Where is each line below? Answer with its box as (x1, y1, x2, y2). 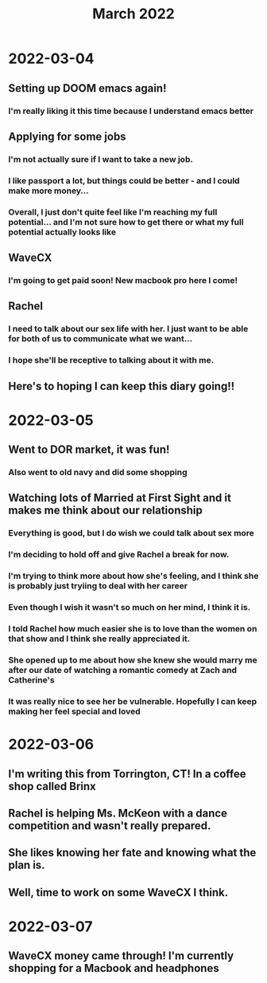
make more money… (8, 185, 89, 196)
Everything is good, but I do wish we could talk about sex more (8, 528, 254, 539)
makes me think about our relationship (8, 504, 203, 517)
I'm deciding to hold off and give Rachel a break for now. (8, 549, 230, 560)
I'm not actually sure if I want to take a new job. (8, 153, 193, 164)
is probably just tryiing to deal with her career (8, 580, 188, 592)
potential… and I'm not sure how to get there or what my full (8, 216, 244, 227)
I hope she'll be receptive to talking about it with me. (8, 355, 215, 366)
